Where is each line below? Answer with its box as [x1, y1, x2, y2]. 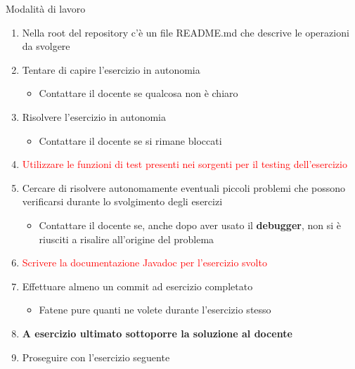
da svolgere [22, 39, 70, 53]
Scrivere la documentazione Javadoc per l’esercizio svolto [22, 255, 267, 270]
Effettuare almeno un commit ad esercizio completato [22, 278, 253, 293]
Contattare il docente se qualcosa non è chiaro [39, 86, 238, 101]
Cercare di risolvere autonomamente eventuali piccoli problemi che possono [22, 180, 346, 195]
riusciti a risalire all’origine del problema [39, 231, 214, 246]
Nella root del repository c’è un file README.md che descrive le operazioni [22, 25, 349, 39]
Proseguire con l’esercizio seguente [22, 349, 170, 364]
